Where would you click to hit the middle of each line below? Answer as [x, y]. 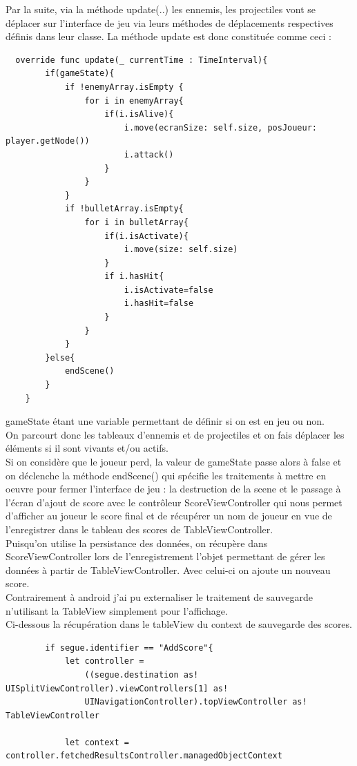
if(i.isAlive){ [139, 114]
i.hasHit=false [159, 304]
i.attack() [149, 154]
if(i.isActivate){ [146, 236]
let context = [97, 742]
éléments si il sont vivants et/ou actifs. [87, 448]
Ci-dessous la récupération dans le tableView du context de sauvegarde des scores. [179, 624]
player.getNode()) [48, 141]
